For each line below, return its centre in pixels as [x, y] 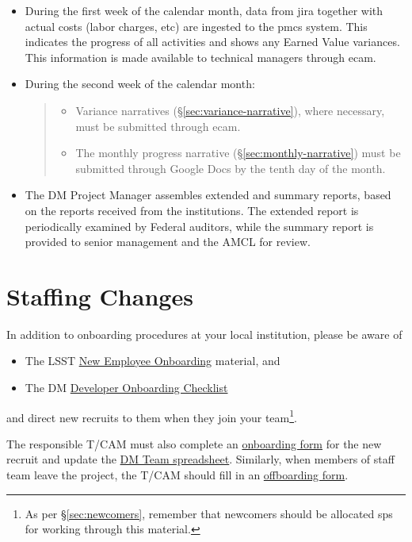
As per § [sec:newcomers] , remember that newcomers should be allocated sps [209, 513]
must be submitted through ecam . [158, 126]
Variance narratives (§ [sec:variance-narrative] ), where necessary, [230, 110]
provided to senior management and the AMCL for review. [168, 242]
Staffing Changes [100, 296]
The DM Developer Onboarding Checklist [126, 388]
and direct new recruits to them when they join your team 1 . [152, 416]
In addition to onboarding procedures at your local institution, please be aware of [204, 334]
